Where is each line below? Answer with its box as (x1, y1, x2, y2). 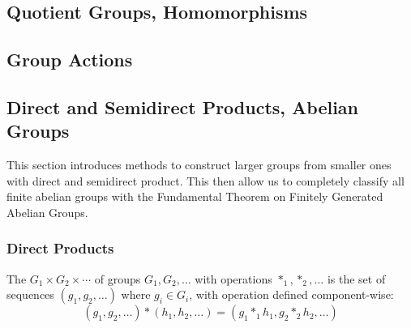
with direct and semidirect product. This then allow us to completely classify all (6, 172, 405, 189)
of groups (94, 270, 141, 287)
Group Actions (6, 47, 133, 72)
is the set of (327, 270, 386, 287)
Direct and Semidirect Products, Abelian (6, 94, 359, 119)
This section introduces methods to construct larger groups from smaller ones (6, 156, 392, 173)
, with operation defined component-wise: (189, 286, 394, 303)
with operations (195, 270, 272, 287)
